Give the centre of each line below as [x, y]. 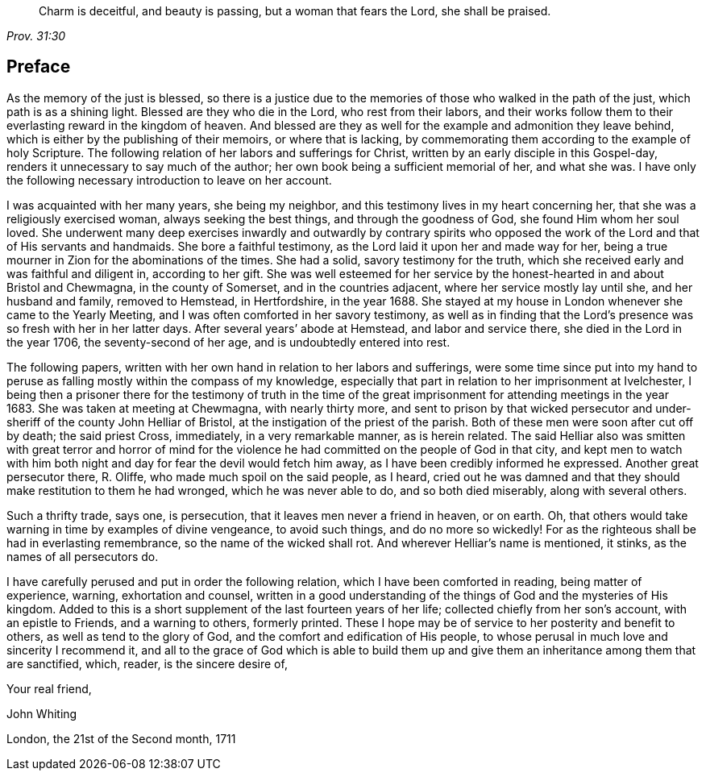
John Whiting [42, 713]
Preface [39, 67]
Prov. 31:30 [36, 36]
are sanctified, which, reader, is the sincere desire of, [147, 663]
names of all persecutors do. [83, 556]
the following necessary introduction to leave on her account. [169, 180]
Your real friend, [49, 688]
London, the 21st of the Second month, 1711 [121, 738]
